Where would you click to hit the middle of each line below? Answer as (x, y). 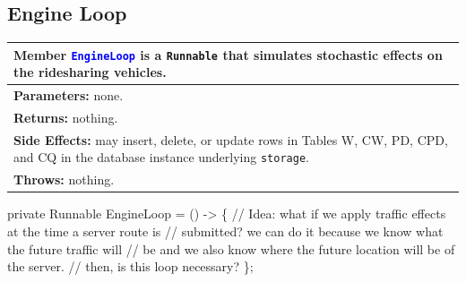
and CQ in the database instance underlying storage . (161, 157)
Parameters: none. (69, 95)
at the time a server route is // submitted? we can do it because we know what (225, 231)
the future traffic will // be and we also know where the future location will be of (231, 248)
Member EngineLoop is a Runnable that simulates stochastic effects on (228, 54)
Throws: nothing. (64, 179)
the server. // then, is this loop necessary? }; (130, 266)
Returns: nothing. (66, 118)
